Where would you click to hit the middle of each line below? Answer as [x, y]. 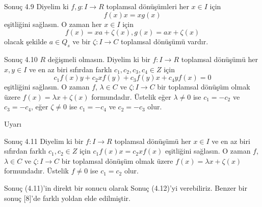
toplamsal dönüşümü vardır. [165, 41]
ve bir [82, 41]
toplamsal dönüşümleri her [148, 6]
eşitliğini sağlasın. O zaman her [53, 24]
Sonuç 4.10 [21, 59]
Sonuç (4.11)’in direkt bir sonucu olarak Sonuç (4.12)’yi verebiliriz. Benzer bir [126, 187]
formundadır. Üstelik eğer [131, 96]
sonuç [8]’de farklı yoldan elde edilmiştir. [67, 198]
